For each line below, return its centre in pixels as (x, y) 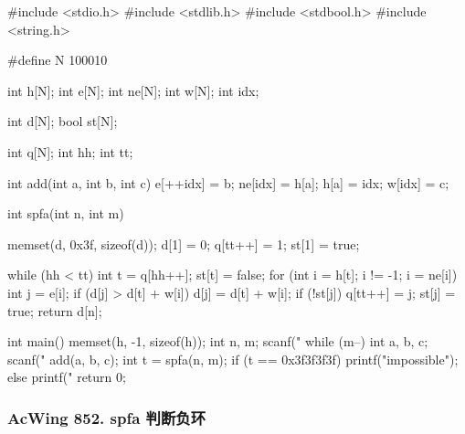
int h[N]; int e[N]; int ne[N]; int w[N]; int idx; (133, 90)
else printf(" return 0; (67, 377)
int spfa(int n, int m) (66, 213)
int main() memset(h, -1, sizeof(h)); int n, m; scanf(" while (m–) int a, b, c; (218, 341)
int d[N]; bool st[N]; (63, 121)
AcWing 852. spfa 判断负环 (107, 417)
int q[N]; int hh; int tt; (70, 151)
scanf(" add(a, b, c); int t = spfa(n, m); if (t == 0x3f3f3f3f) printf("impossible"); (233, 359)
